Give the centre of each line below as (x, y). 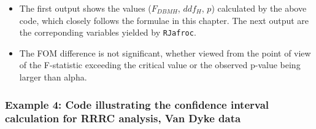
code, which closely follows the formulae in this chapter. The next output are (164, 20)
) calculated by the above (259, 8)
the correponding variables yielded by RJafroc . (108, 32)
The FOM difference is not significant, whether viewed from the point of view (165, 53)
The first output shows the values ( (85, 8)
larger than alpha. (53, 77)
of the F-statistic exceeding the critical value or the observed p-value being (160, 65)
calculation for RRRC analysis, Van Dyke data (123, 118)
